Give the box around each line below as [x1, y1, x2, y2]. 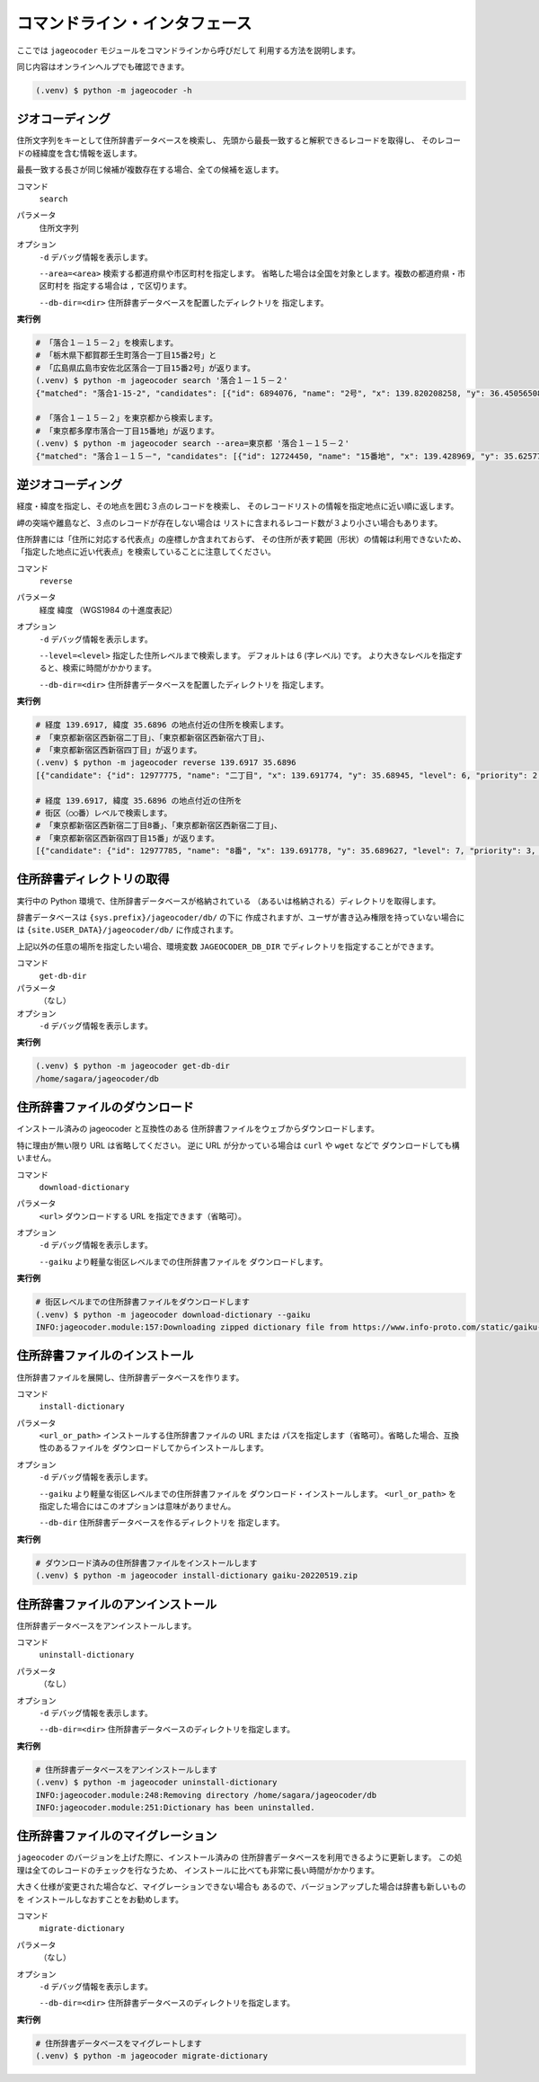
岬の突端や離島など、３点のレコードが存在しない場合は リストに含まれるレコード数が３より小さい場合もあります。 [16, 517, 443, 528]
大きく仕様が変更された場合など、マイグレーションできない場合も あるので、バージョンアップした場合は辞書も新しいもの [16, 1882, 466, 1892]
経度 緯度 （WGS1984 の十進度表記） [39, 604, 178, 615]
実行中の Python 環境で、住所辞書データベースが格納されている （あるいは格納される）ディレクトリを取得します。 [16, 895, 441, 906]
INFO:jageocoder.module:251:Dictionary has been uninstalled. [35, 1802, 315, 1812]
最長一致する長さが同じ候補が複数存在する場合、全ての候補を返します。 [16, 165, 284, 175]
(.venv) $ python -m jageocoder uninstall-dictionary [35, 1777, 278, 1788]
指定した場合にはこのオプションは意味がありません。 [39, 1501, 236, 1512]
